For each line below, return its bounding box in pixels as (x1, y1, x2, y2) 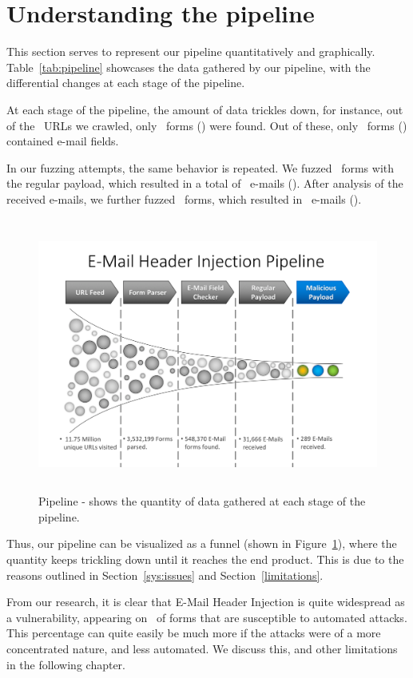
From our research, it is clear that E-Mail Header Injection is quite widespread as (6, 593, 405, 610)
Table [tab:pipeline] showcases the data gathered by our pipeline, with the (6, 58, 371, 75)
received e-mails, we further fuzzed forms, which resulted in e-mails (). (6, 190, 362, 207)
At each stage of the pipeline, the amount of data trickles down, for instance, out (6, 101, 403, 117)
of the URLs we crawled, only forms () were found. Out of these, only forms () (6, 117, 407, 133)
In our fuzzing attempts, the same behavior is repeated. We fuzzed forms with (6, 159, 395, 176)
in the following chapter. (6, 656, 126, 672)
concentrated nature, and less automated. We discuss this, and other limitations (6, 640, 398, 656)
